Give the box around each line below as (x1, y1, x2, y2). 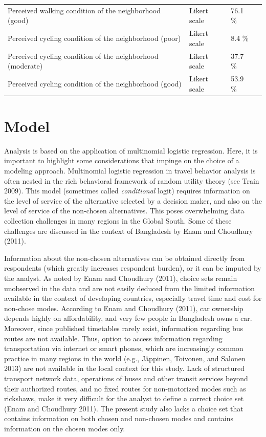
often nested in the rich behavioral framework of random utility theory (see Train (4, 175, 259, 186)
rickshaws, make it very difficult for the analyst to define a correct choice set (4, 393, 244, 404)
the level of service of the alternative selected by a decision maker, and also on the (4, 195, 262, 206)
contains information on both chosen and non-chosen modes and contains (4, 413, 234, 424)
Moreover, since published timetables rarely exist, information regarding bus (4, 322, 243, 333)
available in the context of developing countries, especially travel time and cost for (4, 293, 262, 303)
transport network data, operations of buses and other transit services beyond (4, 373, 248, 383)
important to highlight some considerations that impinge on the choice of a (4, 155, 239, 166)
